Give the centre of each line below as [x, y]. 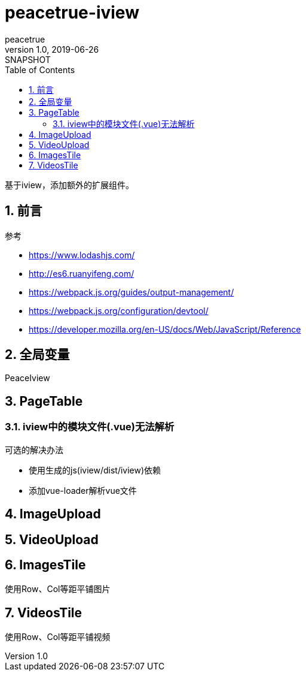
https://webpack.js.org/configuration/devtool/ [119, 310]
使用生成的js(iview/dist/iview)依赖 [95, 470]
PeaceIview [27, 378]
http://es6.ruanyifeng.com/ [82, 273]
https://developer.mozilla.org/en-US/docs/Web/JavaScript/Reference [165, 329]
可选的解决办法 [34, 449]
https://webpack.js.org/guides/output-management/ [131, 292]
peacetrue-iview [72, 13]
